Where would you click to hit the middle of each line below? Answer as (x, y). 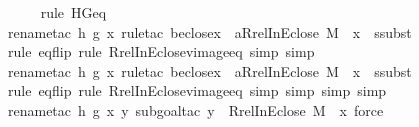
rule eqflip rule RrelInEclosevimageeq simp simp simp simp (197, 90)
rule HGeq (73, 12)
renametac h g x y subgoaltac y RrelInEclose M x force (196, 109)
